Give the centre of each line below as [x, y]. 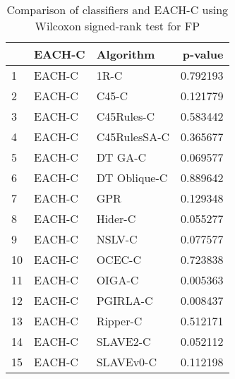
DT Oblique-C [132, 178]
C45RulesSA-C [133, 137]
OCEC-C [119, 259]
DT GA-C [121, 157]
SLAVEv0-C [126, 362]
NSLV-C [117, 239]
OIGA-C [117, 280]
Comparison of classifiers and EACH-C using [117, 10]
